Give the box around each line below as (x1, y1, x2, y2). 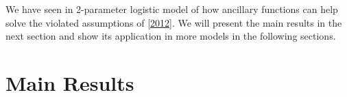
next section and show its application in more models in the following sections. (5, 29, 336, 43)
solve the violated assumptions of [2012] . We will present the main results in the (5, 15, 342, 29)
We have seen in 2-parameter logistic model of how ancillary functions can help (5, 2, 338, 16)
